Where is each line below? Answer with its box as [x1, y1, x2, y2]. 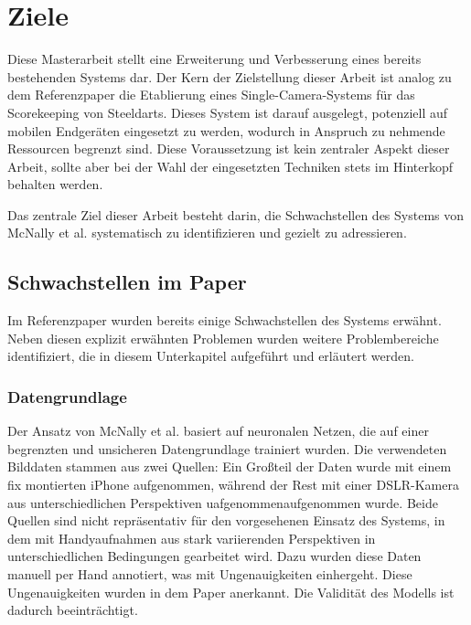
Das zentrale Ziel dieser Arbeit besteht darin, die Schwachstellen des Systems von [7, 205, 464, 224]
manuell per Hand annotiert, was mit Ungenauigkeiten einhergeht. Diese [7, 565, 412, 584]
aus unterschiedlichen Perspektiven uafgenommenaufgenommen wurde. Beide [7, 493, 438, 512]
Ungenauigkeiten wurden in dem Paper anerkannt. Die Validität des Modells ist [7, 582, 455, 601]
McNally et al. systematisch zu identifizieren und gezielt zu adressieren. [7, 223, 407, 242]
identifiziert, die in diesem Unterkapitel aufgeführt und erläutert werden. [7, 346, 414, 365]
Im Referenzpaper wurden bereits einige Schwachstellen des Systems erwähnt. [7, 311, 442, 330]
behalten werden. [7, 175, 103, 194]
